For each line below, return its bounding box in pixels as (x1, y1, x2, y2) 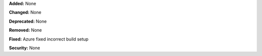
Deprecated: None (9, 18, 47, 24)
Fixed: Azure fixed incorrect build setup (9, 36, 89, 42)
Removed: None (9, 27, 42, 33)
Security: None (9, 45, 40, 51)
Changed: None (9, 10, 41, 15)
